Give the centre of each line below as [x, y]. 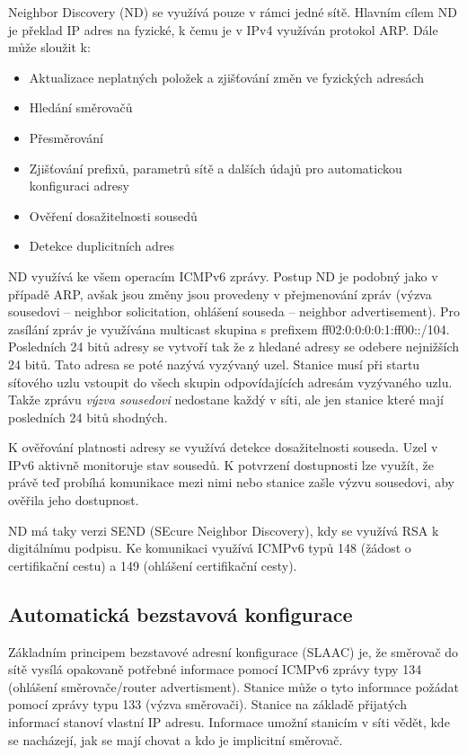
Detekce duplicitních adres [102, 246]
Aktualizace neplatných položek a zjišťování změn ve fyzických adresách [227, 77]
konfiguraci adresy [79, 186]
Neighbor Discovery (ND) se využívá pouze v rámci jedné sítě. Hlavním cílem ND [233, 12]
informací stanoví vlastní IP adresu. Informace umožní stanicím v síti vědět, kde [229, 722]
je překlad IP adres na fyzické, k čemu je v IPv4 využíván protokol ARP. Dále [223, 29]
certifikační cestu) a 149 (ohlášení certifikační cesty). [153, 565]
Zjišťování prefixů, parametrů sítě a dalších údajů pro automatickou [216, 168]
